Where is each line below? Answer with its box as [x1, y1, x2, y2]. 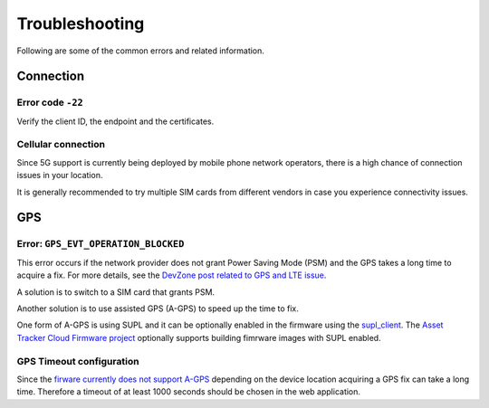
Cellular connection [16, 138, 106, 151]
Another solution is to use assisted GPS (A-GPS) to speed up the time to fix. [16, 303, 299, 314]
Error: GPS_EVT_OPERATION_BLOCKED [16, 238, 185, 251]
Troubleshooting [16, 14, 145, 33]
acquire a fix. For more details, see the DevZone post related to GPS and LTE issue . [16, 270, 327, 280]
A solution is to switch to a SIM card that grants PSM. [16, 286, 216, 298]
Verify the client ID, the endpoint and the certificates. [16, 116, 215, 127]
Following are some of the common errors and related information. [16, 45, 264, 56]
